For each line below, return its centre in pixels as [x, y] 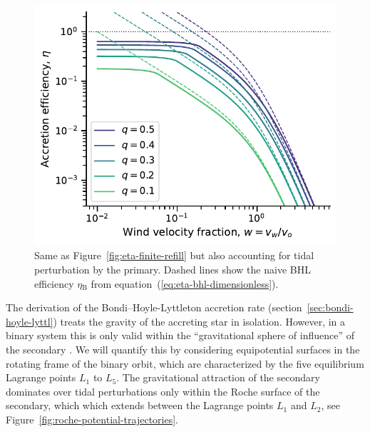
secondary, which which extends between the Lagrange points [140, 405]
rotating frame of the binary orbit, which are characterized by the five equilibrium [185, 363]
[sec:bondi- [330, 307]
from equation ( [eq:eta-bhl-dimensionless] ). [185, 283]
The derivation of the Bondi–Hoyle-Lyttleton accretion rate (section [154, 307]
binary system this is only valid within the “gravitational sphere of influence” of [180, 335]
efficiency [54, 283]
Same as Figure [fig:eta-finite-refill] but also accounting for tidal [174, 255]
